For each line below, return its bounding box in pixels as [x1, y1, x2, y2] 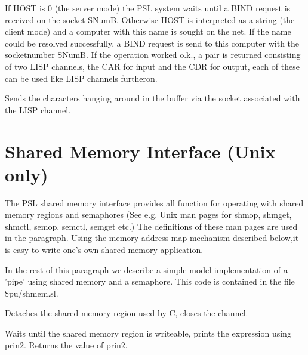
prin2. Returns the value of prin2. [5, 338, 128, 351]
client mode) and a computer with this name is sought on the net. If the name [5, 25, 291, 38]
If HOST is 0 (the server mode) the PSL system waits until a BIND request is [5, 2, 291, 14]
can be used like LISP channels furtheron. [5, 72, 158, 84]
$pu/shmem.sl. [5, 286, 58, 299]
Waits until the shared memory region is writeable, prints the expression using [5, 327, 291, 339]
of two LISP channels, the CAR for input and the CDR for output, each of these [5, 60, 300, 72]
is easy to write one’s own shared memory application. [5, 243, 204, 256]
